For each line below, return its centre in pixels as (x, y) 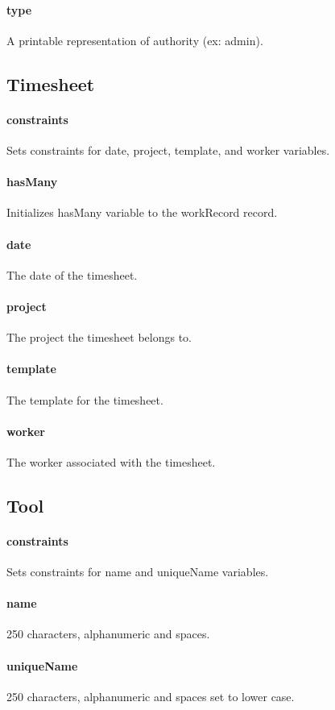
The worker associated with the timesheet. (111, 461)
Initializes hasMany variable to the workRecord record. (142, 212)
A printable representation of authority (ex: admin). (135, 40)
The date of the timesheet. (72, 274)
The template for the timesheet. (85, 399)
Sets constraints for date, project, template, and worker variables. (168, 149)
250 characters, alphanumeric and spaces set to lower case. (151, 696)
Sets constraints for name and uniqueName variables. (138, 572)
